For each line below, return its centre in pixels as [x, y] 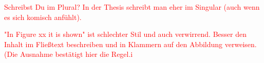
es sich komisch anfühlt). [43, 17]
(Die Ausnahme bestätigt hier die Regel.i [69, 54]
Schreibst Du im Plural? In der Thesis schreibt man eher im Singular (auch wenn [132, 7]
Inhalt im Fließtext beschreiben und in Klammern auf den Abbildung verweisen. [130, 44]
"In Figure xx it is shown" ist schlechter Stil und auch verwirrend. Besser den [125, 34]
